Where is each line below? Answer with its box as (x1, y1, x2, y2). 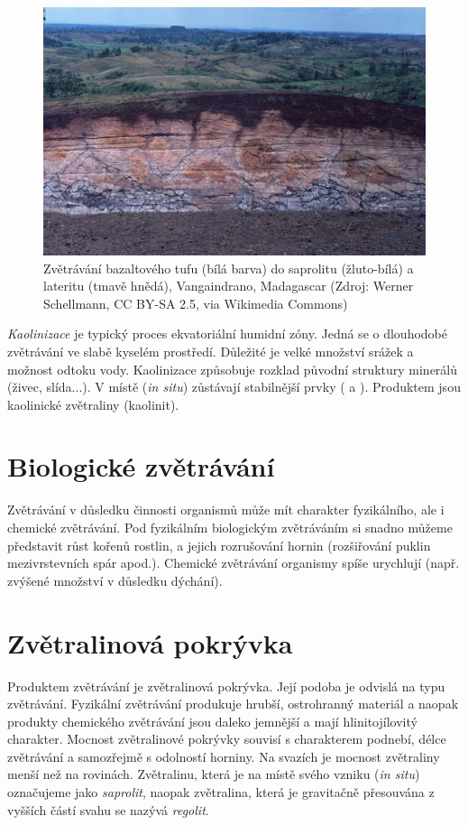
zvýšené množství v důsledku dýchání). (7, 570, 223, 589)
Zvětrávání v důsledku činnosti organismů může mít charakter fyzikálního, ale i (7, 500, 445, 519)
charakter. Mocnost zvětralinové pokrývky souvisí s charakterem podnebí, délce (7, 729, 446, 748)
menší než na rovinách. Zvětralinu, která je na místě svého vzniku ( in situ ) (7, 765, 420, 783)
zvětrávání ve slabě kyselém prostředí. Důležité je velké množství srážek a (7, 341, 414, 360)
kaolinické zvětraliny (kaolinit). (7, 394, 179, 413)
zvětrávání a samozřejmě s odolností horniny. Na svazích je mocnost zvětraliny (7, 746, 440, 765)
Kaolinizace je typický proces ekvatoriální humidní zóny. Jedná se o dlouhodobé (7, 324, 447, 343)
